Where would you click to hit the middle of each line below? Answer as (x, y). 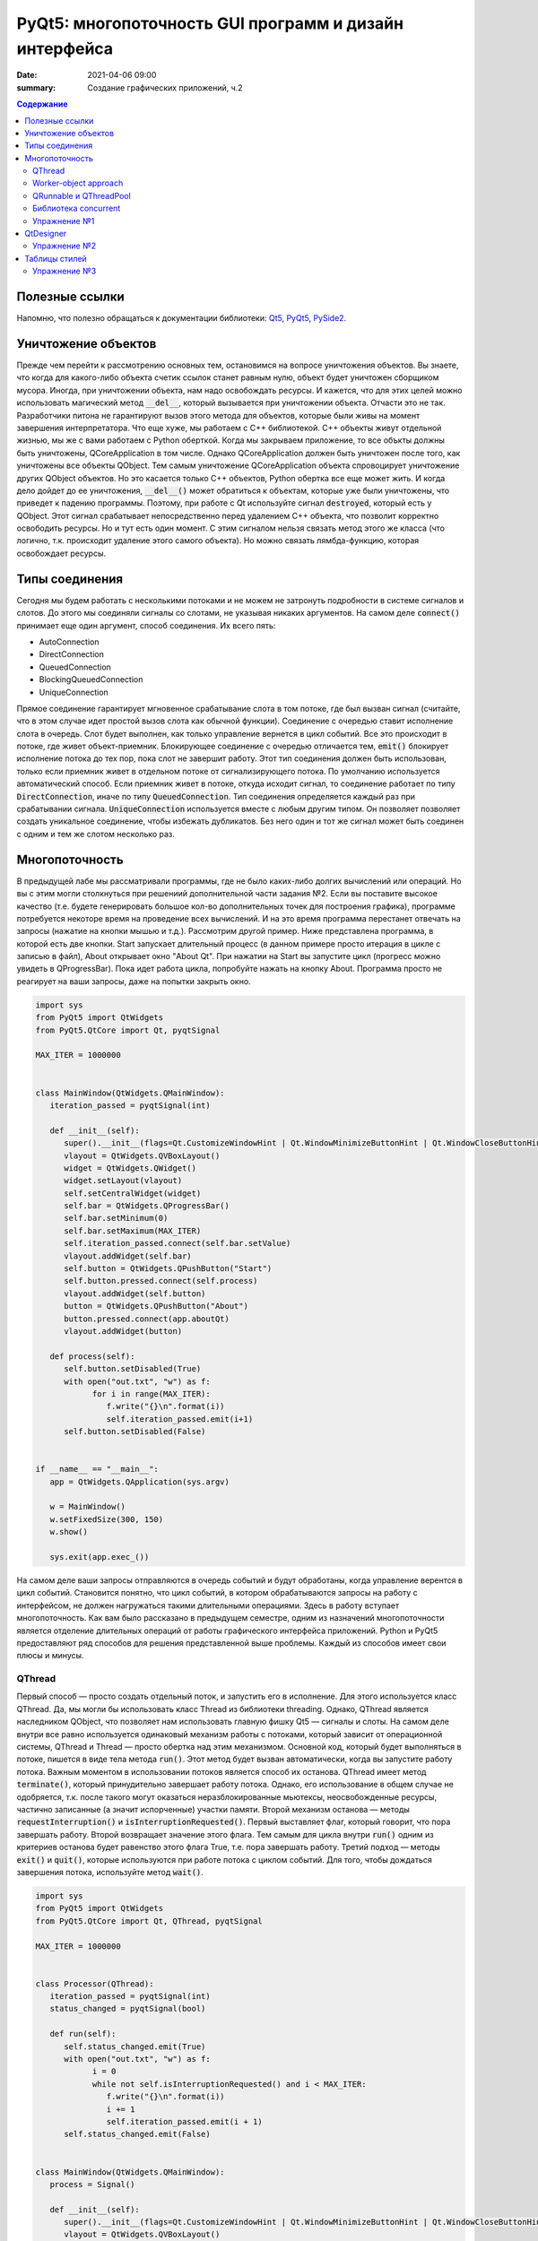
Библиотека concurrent (77, 208)
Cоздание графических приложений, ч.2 (165, 87)
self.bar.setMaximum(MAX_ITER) (133, 1231)
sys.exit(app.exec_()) (100, 1557)
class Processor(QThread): (95, 1984)
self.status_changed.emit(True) (135, 2046)
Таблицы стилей (56, 258)
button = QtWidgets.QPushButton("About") (156, 1306)
